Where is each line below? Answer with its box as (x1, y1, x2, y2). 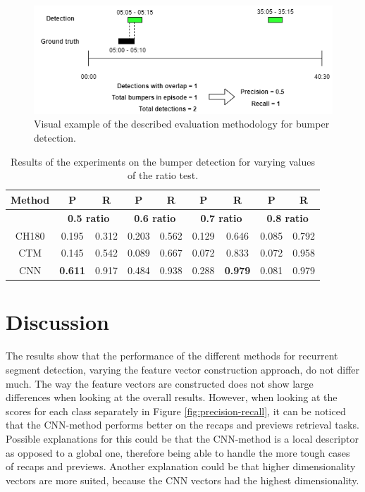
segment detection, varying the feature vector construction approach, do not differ (6, 362, 360, 376)
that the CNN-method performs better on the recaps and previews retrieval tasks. (6, 417, 359, 432)
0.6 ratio (134, 210, 176, 225)
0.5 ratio (68, 210, 110, 225)
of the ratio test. (128, 168, 199, 183)
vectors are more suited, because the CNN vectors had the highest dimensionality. (6, 472, 359, 487)
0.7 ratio (200, 210, 242, 225)
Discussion (6, 307, 109, 336)
